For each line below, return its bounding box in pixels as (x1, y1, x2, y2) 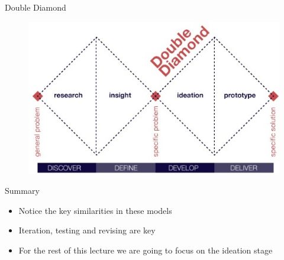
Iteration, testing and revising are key (18, 224, 156, 236)
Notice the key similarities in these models (18, 204, 172, 216)
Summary (5, 184, 40, 197)
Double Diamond (5, 1, 66, 13)
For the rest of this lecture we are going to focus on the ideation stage (18, 243, 273, 256)
